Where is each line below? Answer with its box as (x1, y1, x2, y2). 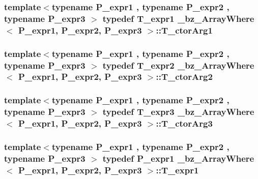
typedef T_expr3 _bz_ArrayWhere (102, 105, 254, 118)
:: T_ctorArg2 (156, 70, 213, 83)
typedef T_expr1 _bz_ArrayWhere (102, 12, 254, 24)
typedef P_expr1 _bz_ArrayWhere (102, 152, 254, 164)
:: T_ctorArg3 (156, 117, 213, 130)
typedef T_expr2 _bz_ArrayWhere (102, 58, 254, 71)
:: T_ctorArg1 (156, 23, 213, 36)
